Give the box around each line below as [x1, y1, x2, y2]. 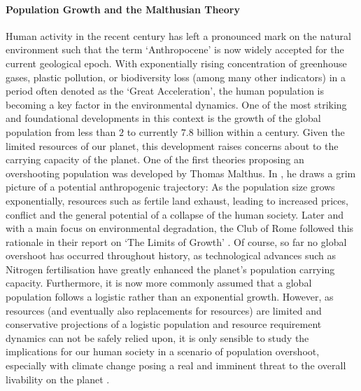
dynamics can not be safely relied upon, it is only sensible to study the [6, 330, 309, 345]
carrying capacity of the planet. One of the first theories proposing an [6, 152, 304, 167]
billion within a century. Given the [197, 124, 345, 139]
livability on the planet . [6, 371, 110, 386]
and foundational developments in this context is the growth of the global [6, 111, 321, 125]
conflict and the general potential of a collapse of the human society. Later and [6, 207, 344, 221]
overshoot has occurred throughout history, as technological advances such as [6, 248, 337, 263]
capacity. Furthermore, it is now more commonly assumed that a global [6, 275, 312, 290]
